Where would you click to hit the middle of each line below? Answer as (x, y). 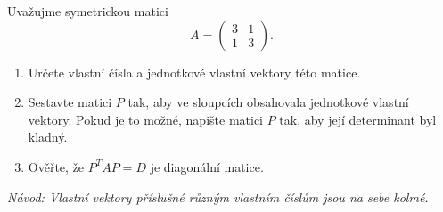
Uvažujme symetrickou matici (88, 11)
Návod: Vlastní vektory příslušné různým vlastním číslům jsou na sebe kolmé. (218, 196)
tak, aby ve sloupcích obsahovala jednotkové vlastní (268, 102)
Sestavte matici (70, 102)
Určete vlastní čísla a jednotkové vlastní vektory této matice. (194, 72)
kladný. (48, 137)
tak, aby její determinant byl (358, 119)
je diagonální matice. (207, 166)
